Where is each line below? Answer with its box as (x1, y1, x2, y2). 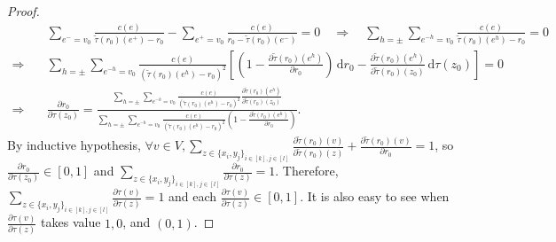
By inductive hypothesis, (7, 136, 141, 154)
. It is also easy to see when (300, 187, 450, 206)
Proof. (7, 2, 40, 20)
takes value (41, 213, 101, 231)
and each (168, 187, 217, 206)
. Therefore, (275, 161, 339, 180)
